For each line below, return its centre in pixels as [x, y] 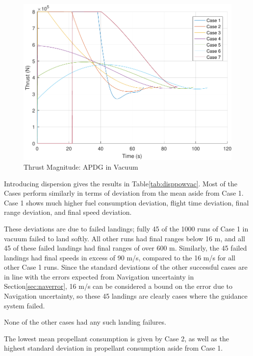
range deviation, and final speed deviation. [68, 212]
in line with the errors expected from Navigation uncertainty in [99, 276]
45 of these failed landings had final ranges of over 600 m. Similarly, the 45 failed [126, 248]
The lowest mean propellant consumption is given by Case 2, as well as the [116, 338]
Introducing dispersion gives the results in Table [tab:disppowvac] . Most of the [121, 183]
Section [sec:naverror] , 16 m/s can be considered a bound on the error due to [118, 286]
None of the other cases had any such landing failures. [85, 322]
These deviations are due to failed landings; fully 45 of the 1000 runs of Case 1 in [126, 228]
